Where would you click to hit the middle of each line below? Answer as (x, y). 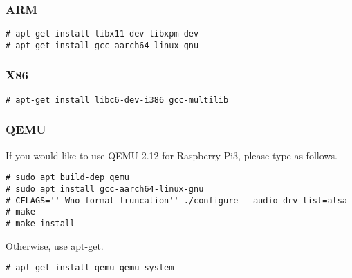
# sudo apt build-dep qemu (67, 178)
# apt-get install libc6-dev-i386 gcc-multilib (117, 100)
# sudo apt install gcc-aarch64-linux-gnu (105, 189)
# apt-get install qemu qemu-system (90, 268)
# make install (40, 223)
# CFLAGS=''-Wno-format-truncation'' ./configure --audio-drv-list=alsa (176, 200)
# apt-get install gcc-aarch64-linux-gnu (102, 45)
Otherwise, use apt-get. (55, 245)
